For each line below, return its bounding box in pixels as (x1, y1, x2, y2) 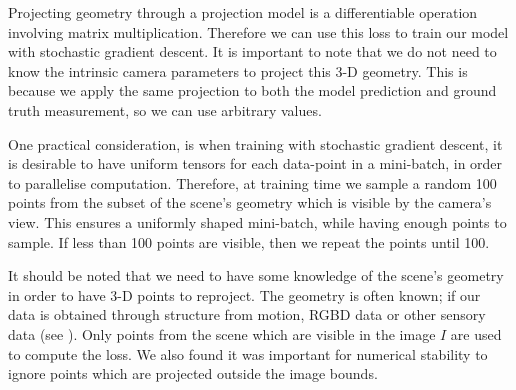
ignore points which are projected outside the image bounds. (8, 363, 378, 384)
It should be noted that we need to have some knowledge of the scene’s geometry (8, 265, 504, 286)
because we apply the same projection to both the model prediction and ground (8, 80, 497, 101)
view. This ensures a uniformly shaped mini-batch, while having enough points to (8, 211, 507, 232)
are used (450, 323, 502, 344)
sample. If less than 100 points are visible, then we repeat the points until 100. (8, 231, 490, 252)
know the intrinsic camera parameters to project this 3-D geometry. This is (8, 60, 468, 81)
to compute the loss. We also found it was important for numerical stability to (8, 343, 488, 364)
